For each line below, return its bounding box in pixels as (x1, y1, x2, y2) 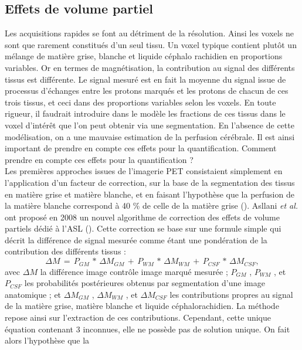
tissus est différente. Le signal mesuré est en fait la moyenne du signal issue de (5, 73, 286, 85)
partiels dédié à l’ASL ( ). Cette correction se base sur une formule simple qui (5, 222, 281, 235)
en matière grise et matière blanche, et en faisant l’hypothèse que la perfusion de (5, 188, 294, 200)
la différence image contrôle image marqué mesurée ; (40, 265, 228, 277)
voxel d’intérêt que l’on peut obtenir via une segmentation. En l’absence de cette (5, 118, 294, 131)
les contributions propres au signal (169, 288, 293, 300)
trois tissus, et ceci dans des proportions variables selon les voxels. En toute (5, 96, 276, 108)
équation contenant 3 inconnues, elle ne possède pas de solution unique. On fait (5, 322, 290, 335)
